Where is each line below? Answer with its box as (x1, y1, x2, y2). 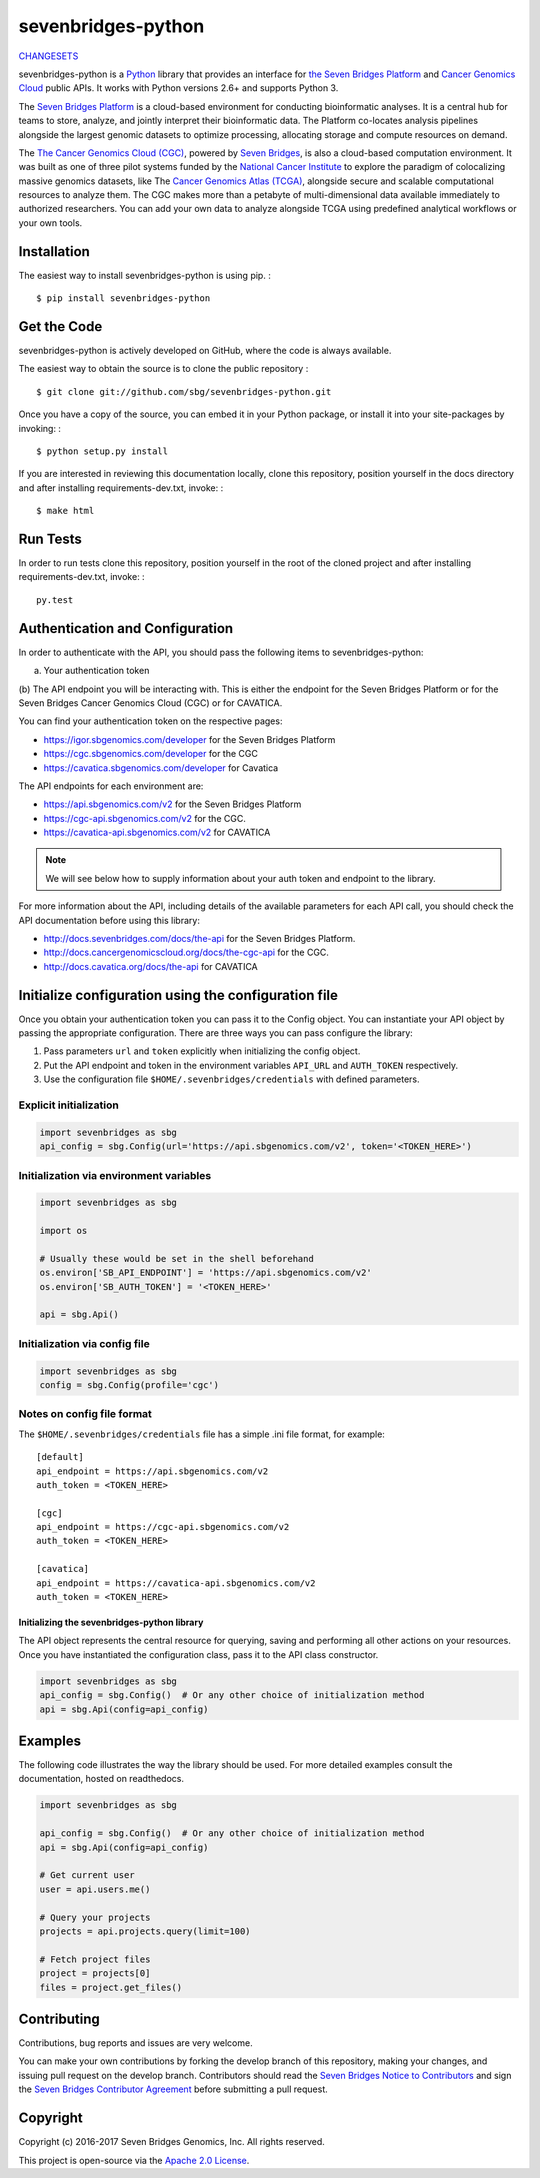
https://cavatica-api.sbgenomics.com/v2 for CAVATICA (43, 826, 271, 839)
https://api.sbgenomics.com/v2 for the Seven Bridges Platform (43, 798, 302, 810)
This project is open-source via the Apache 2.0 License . (18, 2154, 250, 2166)
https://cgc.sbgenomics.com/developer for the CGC (43, 748, 259, 760)
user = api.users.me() (39, 1883, 151, 1895)
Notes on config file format (18, 1407, 152, 1421)
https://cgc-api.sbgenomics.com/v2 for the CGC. (43, 812, 247, 824)
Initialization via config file (18, 1336, 150, 1350)
